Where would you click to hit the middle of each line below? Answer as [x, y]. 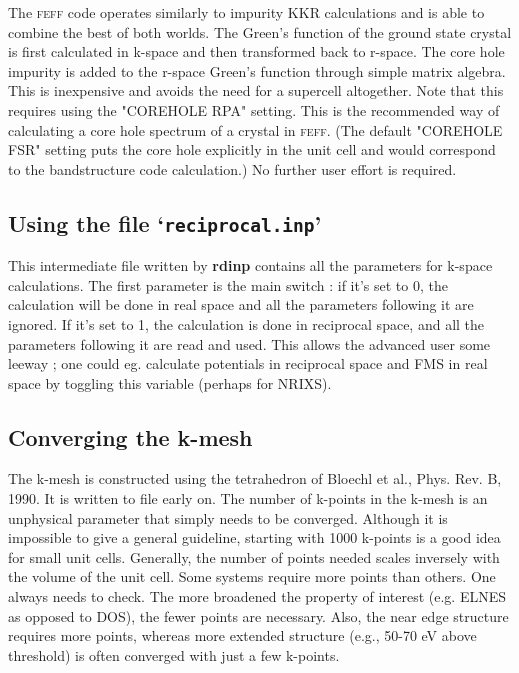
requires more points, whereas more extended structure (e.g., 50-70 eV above [242, 635]
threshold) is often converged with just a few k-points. [174, 654]
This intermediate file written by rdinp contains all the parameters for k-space [250, 265]
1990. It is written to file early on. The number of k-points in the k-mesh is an [248, 498]
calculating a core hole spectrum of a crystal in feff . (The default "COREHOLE [255, 129]
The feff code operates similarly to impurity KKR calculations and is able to [246, 12]
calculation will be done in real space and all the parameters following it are [241, 304]
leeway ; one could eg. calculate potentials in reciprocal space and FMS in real [248, 363]
